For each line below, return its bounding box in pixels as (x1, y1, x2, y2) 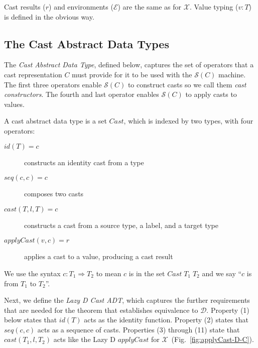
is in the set (128, 268, 165, 278)
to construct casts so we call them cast (127, 79, 246, 89)
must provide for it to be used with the (72, 69, 192, 79)
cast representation (4, 69, 62, 79)
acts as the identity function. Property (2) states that (84, 314, 248, 325)
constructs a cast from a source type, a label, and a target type (24, 219, 218, 230)
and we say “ (202, 268, 242, 278)
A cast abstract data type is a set (4, 115, 107, 126)
